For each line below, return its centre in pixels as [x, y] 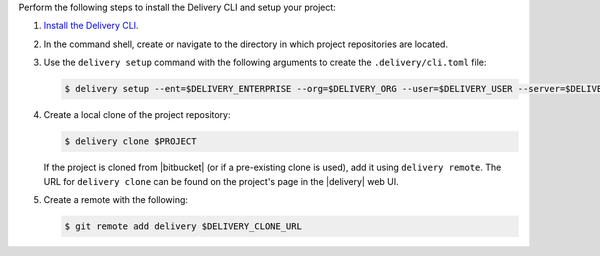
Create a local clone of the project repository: [137, 115]
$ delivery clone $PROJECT [130, 141]
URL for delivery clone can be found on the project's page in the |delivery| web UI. [221, 181]
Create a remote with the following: [116, 199]
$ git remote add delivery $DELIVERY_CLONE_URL [183, 226]
